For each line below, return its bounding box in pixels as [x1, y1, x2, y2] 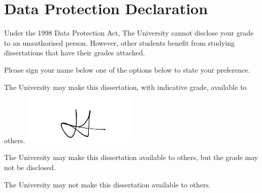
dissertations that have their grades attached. [4, 47, 145, 58]
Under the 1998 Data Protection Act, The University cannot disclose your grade [4, 27, 254, 38]
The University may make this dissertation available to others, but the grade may [4, 152, 258, 163]
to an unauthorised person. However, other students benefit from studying [4, 37, 235, 48]
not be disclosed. [4, 162, 56, 173]
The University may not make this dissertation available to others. [4, 179, 211, 189]
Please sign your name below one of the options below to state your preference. [4, 64, 250, 75]
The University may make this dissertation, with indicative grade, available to [4, 81, 247, 92]
